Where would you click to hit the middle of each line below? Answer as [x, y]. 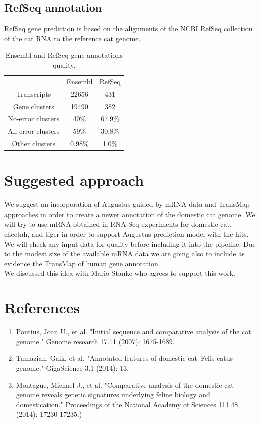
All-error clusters [34, 131]
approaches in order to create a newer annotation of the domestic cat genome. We [130, 214]
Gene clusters [33, 106]
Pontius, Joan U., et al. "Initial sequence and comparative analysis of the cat [134, 332]
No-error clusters [33, 119]
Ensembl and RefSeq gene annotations [64, 55]
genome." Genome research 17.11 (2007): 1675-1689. [95, 341]
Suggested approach [74, 180]
